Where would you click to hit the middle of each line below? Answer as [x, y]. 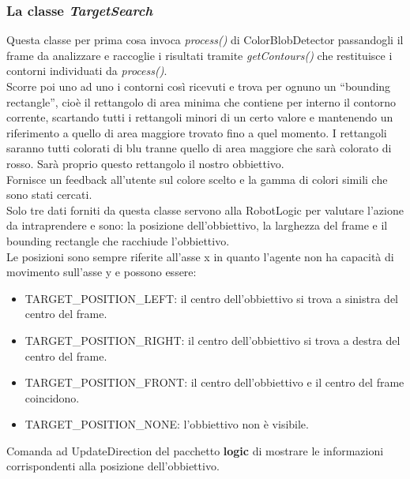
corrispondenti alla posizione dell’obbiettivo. [113, 466]
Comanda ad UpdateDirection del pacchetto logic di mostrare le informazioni [195, 450]
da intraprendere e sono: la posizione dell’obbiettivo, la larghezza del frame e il [197, 225]
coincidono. [52, 397]
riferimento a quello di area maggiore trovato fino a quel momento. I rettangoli [197, 132]
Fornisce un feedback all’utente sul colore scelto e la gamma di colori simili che [197, 179]
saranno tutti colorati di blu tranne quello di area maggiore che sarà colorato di [199, 148]
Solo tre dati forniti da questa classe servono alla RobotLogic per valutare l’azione [205, 210]
